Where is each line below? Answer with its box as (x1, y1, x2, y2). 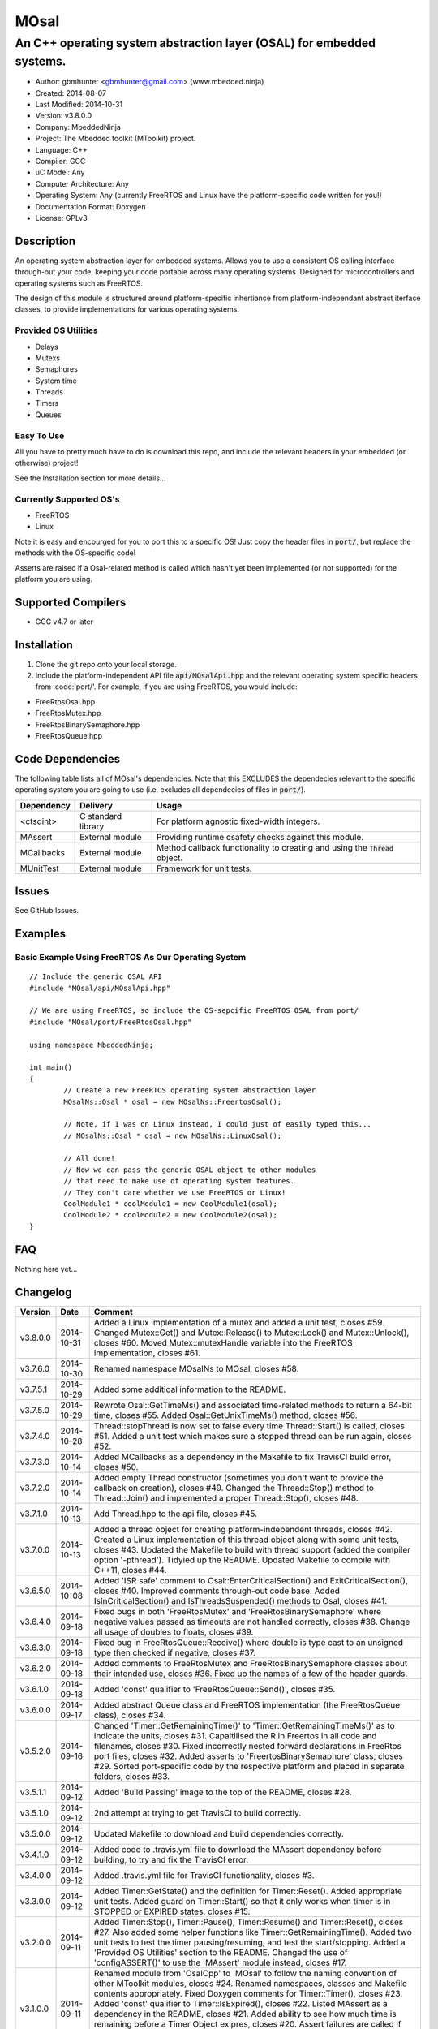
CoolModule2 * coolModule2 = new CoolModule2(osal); (63, 1210, 277, 1220)
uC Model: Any (35, 167, 85, 178)
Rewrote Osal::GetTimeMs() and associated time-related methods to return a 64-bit (93, 1399, 413, 1411)
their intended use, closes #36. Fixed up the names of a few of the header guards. (93, 1668, 408, 1679)
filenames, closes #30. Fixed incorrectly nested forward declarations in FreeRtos (93, 1740, 401, 1751)
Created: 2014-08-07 (35, 88, 107, 97)
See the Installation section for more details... (15, 473, 166, 483)
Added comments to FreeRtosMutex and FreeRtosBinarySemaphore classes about (93, 1657, 408, 1669)
